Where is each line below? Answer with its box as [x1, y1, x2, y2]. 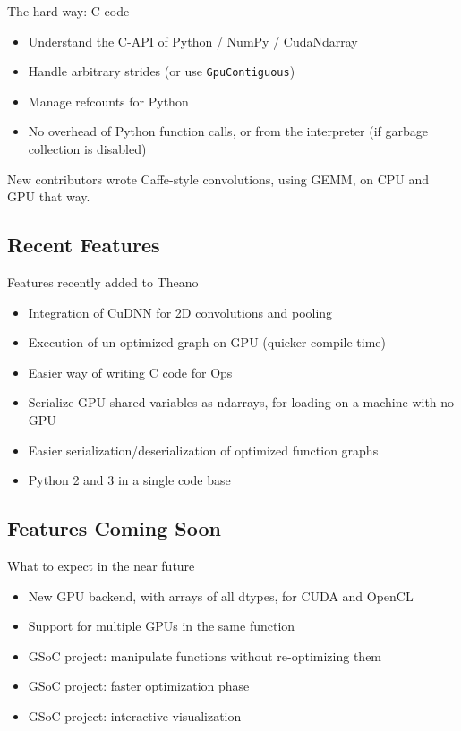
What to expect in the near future [7, 556, 195, 574]
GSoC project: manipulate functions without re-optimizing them [28, 646, 382, 665]
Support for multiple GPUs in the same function [28, 616, 295, 635]
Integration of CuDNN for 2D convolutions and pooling [28, 302, 333, 321]
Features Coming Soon [7, 514, 221, 542]
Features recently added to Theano [7, 273, 199, 292]
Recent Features [7, 231, 160, 259]
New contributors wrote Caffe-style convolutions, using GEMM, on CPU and [7, 169, 430, 188]
